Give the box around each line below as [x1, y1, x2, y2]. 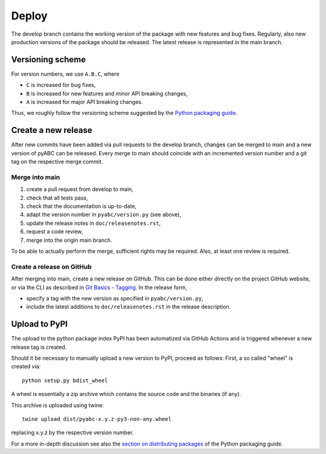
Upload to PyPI [11, 319, 68, 329]
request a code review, [26, 228, 83, 235]
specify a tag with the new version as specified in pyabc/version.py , [26, 294, 203, 302]
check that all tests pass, [26, 194, 89, 201]
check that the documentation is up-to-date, [26, 203, 137, 210]
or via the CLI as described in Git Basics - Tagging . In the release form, [11, 284, 187, 291]
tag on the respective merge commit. [11, 158, 103, 166]
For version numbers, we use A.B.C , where [11, 70, 120, 77]
